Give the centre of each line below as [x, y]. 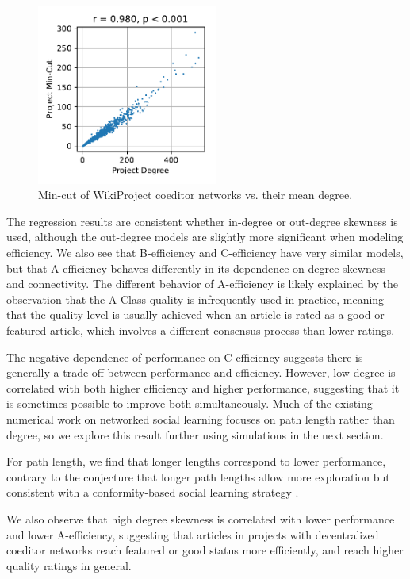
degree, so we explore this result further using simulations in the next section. [195, 434]
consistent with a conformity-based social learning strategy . [153, 492]
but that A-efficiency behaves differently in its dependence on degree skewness [196, 268]
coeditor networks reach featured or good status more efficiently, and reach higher [205, 550]
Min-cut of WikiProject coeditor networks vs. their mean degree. [195, 195]
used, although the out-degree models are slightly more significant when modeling [205, 237]
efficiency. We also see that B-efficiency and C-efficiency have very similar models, [205, 253]
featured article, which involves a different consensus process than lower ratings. [201, 330]
